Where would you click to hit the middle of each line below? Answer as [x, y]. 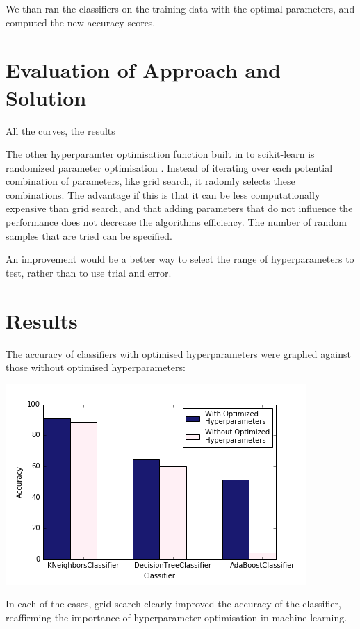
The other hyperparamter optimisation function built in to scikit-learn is [160, 154]
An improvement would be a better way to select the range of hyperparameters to [180, 259]
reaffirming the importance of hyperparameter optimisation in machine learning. [177, 617]
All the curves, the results [60, 130]
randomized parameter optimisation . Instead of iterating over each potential [169, 167]
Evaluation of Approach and [143, 70]
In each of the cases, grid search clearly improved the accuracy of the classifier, [173, 604]
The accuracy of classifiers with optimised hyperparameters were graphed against [178, 353]
